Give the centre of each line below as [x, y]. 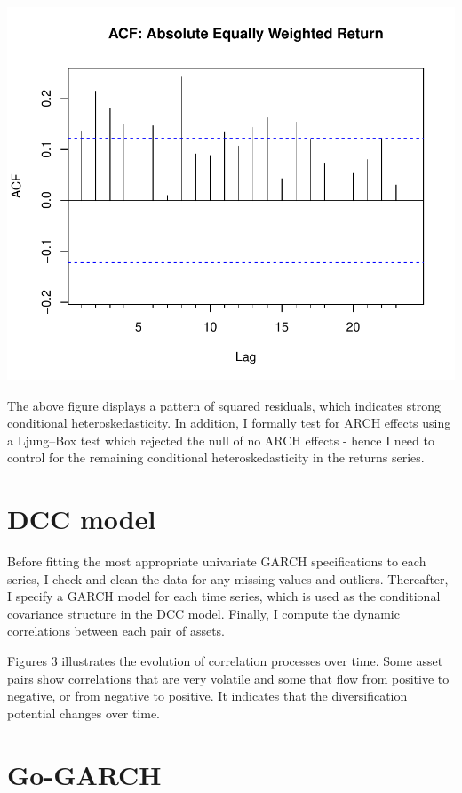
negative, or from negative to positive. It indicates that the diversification [207, 696]
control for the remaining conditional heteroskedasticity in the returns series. [216, 457]
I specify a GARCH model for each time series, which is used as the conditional [224, 596]
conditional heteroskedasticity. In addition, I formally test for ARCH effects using [229, 423]
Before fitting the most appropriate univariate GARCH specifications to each [217, 561]
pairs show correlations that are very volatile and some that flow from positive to [228, 678]
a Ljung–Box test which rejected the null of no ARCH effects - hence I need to [221, 440]
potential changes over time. [84, 713]
